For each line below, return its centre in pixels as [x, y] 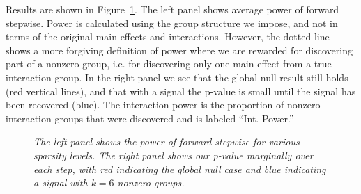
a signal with [61, 183]
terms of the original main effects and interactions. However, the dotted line [168, 37]
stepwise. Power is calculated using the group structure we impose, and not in [172, 23]
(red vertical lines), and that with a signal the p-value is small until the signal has [181, 91]
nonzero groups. [151, 183]
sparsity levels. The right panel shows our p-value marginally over [174, 155]
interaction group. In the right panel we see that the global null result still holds [177, 77]
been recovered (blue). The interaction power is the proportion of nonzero [163, 105]
